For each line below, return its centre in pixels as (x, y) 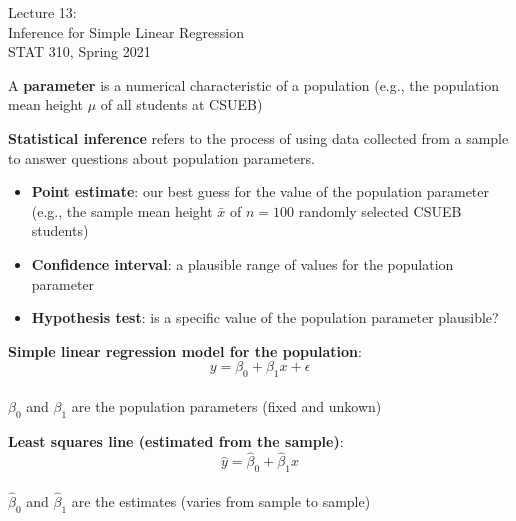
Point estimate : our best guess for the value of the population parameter (260, 191)
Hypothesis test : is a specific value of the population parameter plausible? (265, 317)
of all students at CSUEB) (181, 104)
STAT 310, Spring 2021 (79, 51)
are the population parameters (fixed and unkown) (226, 405)
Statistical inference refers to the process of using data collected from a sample (258, 137)
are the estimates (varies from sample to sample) (221, 500)
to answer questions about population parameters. (161, 157)
